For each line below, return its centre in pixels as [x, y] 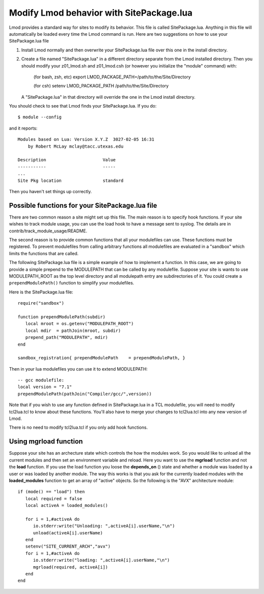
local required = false [54, 498]
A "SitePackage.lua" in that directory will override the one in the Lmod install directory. [108, 97]
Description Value [67, 160]
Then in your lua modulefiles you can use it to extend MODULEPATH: [78, 369]
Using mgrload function [46, 442]
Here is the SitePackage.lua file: [41, 292]
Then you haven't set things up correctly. [51, 191]
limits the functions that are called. [44, 253]
